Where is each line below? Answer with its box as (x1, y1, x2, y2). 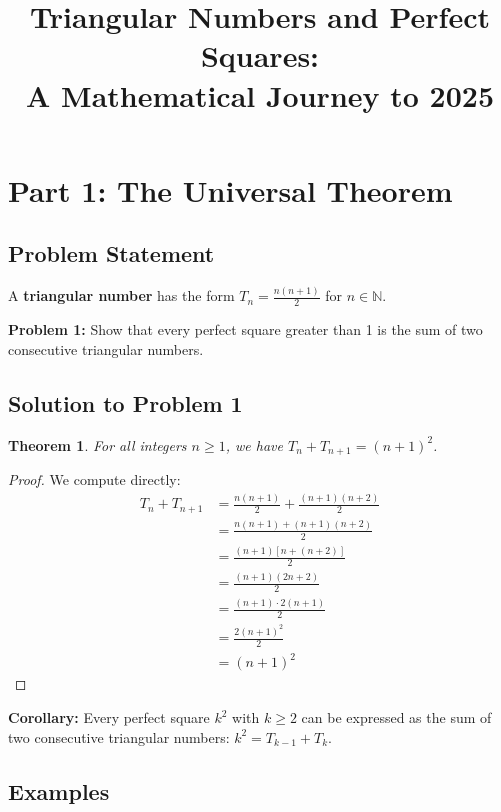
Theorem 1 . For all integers (8, 434, 187, 455)
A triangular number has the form (8, 285, 235, 306)
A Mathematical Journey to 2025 (26, 74, 494, 115)
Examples (8, 775, 110, 806)
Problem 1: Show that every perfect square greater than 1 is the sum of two (8, 319, 483, 340)
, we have (225, 434, 283, 455)
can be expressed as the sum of (301, 707, 492, 728)
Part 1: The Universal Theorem (8, 169, 453, 210)
